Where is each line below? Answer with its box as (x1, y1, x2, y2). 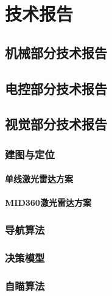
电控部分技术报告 (5, 79, 107, 97)
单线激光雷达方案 (5, 172, 73, 185)
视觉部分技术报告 (5, 115, 107, 133)
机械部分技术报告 (5, 43, 107, 62)
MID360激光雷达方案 (5, 196, 91, 209)
